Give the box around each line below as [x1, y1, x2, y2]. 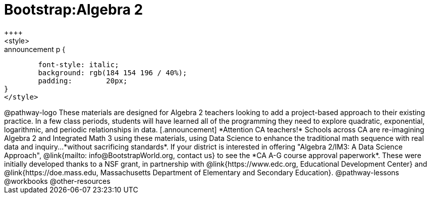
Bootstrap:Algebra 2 [4, 1, 143, 18]
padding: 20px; [38, 76, 128, 85]
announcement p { [4, 44, 66, 54]
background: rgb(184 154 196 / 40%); [38, 68, 187, 77]
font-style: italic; [38, 60, 119, 69]
